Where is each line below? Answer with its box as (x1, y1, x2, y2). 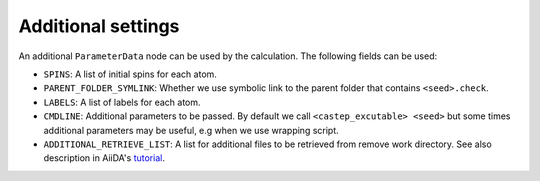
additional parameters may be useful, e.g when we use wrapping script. (43, 124, 339, 136)
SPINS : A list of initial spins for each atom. (43, 68, 217, 80)
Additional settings (18, 15, 180, 37)
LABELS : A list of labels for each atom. (43, 96, 201, 108)
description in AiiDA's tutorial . (43, 152, 165, 164)
